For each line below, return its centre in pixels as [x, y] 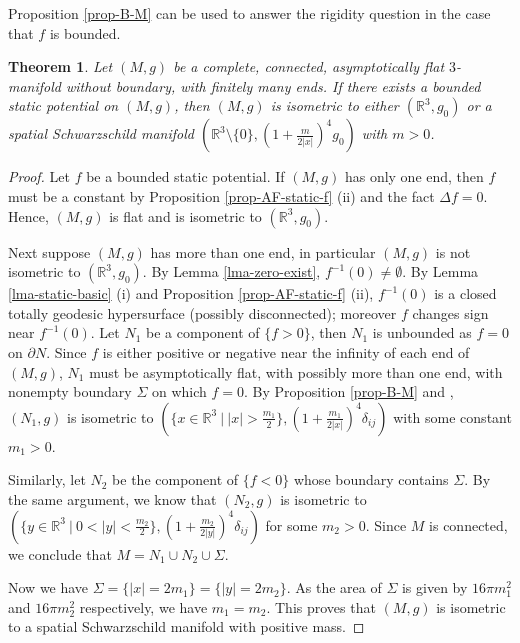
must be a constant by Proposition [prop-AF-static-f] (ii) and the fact [221, 195]
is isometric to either [334, 105]
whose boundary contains [371, 479]
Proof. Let [39, 176]
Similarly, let [47, 479]
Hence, [28, 215]
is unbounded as [422, 332]
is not [453, 251]
